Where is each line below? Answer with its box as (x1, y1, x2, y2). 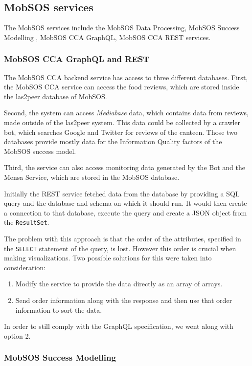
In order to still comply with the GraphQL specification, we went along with (4, 321, 233, 331)
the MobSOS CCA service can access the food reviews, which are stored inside (4, 82, 239, 92)
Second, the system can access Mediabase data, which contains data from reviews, (4, 108, 249, 118)
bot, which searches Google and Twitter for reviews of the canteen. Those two (4, 127, 237, 137)
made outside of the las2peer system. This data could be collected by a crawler (4, 117, 241, 127)
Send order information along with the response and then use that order (15, 295, 232, 305)
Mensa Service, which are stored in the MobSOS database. (4, 172, 180, 182)
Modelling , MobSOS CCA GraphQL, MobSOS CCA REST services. (4, 32, 211, 42)
